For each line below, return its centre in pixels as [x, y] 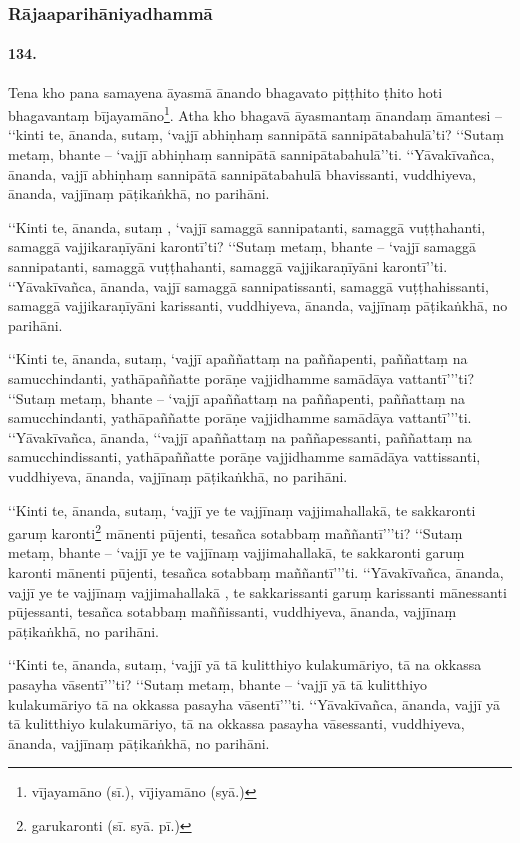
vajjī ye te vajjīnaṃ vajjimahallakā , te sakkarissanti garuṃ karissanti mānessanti [257, 591]
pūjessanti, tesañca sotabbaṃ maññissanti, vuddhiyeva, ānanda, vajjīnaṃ [232, 611]
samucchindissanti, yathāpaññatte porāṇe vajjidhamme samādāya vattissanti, [244, 456]
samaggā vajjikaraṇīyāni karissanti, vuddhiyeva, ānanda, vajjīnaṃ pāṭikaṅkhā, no [258, 305]
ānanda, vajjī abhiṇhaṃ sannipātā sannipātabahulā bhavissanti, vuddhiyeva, [242, 173]
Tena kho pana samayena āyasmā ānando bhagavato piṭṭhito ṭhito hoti [225, 91]
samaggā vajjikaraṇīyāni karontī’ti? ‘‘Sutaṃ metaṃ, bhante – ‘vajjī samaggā [242, 246]
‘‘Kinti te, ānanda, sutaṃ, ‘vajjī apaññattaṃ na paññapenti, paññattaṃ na [238, 358]
